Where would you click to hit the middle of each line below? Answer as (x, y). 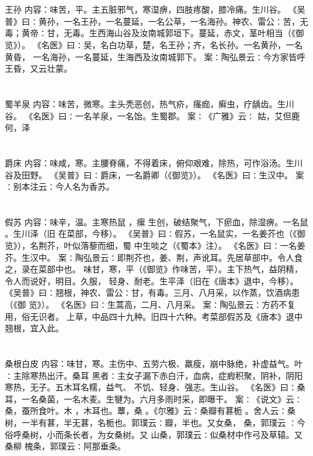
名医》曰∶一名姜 (272, 245)
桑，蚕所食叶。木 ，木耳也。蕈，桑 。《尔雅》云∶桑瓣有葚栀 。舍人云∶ (146, 411)
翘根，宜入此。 (34, 328)
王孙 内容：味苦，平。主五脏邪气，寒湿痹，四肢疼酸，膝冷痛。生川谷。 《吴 (155, 9)
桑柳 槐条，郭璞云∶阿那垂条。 (65, 446)
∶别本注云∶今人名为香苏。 (60, 186)
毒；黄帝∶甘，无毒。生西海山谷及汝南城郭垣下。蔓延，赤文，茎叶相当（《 (150, 33)
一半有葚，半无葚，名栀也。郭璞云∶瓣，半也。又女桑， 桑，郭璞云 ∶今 (163, 422)
